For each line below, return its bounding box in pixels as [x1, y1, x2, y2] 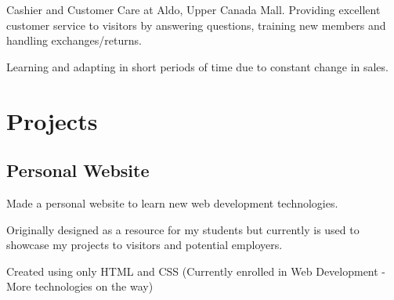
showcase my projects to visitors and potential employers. [6, 237, 283, 253]
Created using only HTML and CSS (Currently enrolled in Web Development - [6, 262, 386, 279]
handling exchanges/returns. [6, 32, 142, 49]
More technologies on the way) [6, 278, 154, 295]
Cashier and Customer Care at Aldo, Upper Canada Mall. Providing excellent [6, 2, 381, 17]
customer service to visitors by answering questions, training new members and [6, 16, 386, 33]
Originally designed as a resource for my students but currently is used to [6, 221, 360, 237]
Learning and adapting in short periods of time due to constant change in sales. [6, 58, 389, 74]
